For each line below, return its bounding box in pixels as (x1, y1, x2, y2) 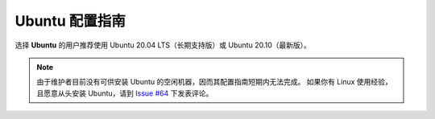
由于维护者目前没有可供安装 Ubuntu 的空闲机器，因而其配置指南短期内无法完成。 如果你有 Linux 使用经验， (36, 77, 392, 87)
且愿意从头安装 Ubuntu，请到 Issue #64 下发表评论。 (36, 88, 213, 98)
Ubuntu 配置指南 (14, 12, 126, 30)
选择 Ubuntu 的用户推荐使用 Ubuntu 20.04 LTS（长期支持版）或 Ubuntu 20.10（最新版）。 (14, 40, 312, 50)
